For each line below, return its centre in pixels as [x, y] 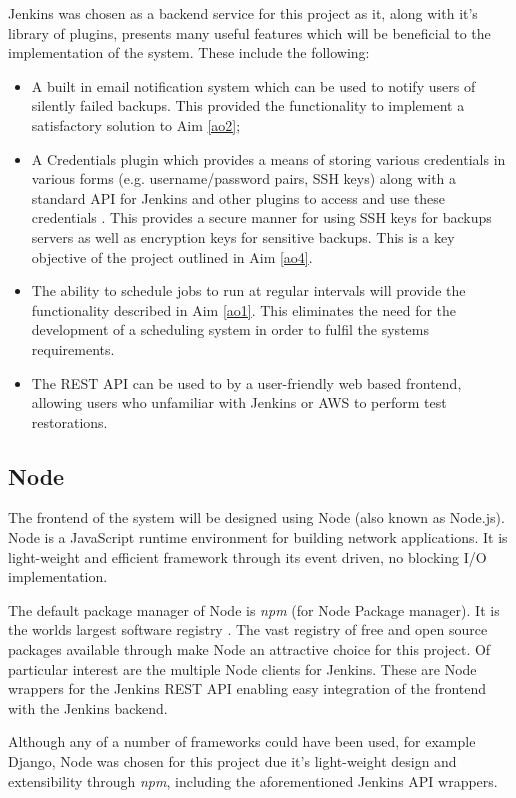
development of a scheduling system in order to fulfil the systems [230, 329]
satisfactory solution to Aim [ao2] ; [136, 124]
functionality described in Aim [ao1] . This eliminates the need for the [244, 309]
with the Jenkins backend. [88, 707]
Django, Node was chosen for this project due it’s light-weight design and [232, 761]
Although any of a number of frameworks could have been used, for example [242, 741]
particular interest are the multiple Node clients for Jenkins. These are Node [242, 668]
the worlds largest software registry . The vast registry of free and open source [248, 629]
